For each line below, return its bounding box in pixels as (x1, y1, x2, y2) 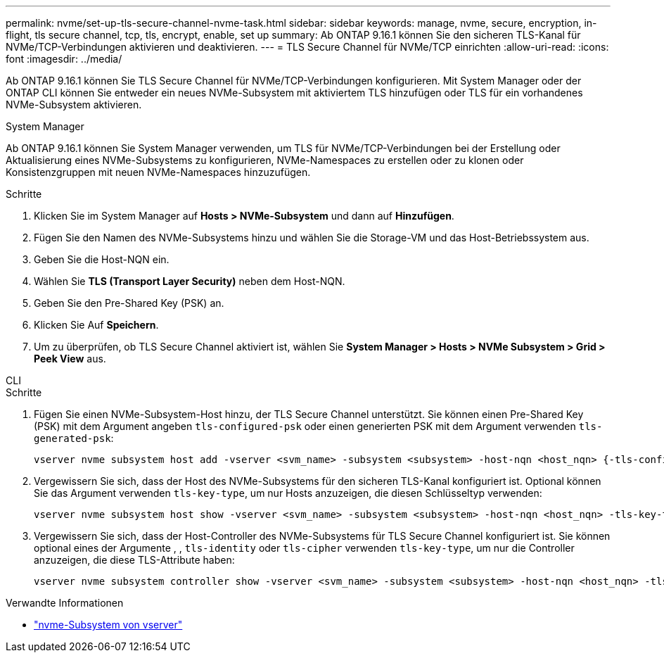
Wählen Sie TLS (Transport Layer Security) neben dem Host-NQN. (34, 275, 345, 287)
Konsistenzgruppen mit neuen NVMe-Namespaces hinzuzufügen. (6, 166, 311, 178)
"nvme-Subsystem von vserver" (34, 619, 183, 631)
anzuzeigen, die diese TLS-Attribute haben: (34, 554, 235, 566)
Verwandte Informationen (6, 597, 124, 609)
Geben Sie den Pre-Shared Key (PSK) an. (34, 297, 224, 309)
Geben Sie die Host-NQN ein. (34, 253, 170, 265)
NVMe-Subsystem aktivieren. (6, 99, 142, 110)
